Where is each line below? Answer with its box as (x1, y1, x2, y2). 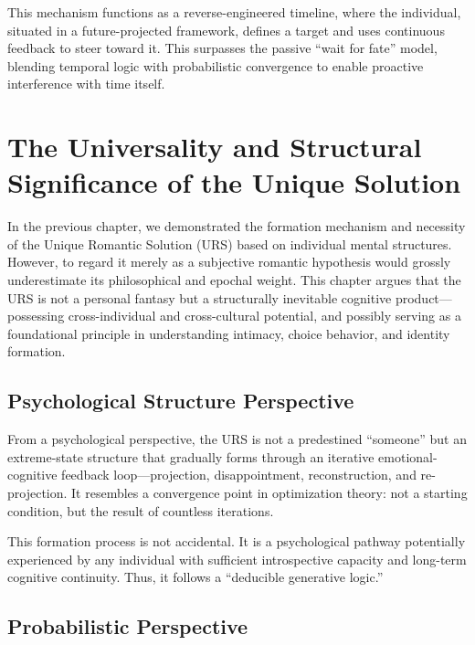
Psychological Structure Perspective (7, 386, 354, 415)
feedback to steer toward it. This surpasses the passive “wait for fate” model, (7, 38, 438, 58)
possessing (7, 306, 65, 325)
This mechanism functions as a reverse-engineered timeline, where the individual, (7, 3, 461, 21)
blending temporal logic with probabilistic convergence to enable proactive (7, 56, 424, 75)
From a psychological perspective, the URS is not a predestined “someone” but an (7, 429, 467, 449)
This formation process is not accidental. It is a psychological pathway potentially (7, 532, 466, 551)
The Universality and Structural (7, 128, 422, 165)
